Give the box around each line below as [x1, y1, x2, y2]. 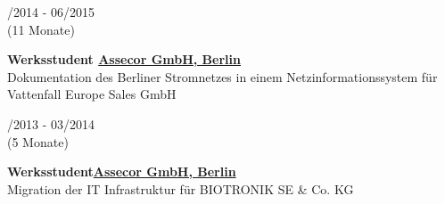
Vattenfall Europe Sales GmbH [7, 85, 177, 103]
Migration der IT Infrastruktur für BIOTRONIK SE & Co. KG [7, 179, 354, 198]
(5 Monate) [7, 132, 69, 151]
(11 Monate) [7, 20, 75, 38]
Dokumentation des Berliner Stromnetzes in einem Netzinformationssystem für [7, 67, 438, 86]
